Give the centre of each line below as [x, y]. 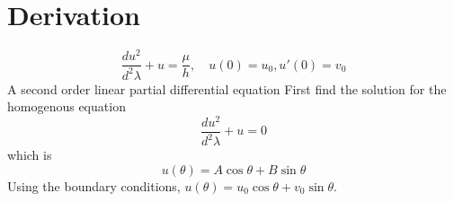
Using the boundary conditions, [94, 185]
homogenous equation [67, 106]
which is [30, 155]
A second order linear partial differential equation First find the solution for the [227, 88]
